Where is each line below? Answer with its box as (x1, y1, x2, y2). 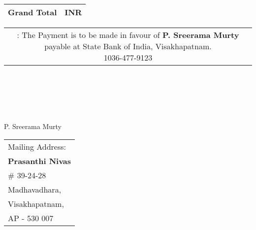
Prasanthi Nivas (8, 155, 71, 166)
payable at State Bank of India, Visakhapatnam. (44, 40, 212, 52)
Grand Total (8, 6, 57, 18)
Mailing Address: (8, 140, 66, 152)
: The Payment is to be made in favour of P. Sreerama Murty (17, 29, 239, 40)
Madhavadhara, (8, 183, 62, 195)
